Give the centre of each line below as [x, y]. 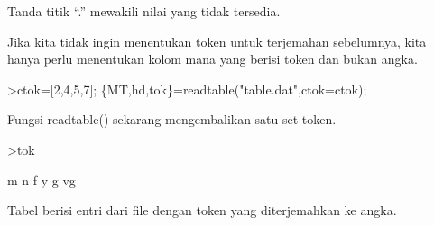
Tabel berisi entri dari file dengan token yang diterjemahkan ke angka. [202, 210]
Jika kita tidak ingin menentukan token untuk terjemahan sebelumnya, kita [217, 41]
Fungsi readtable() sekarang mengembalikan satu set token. [172, 119]
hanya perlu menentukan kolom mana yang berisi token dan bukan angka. [212, 59]
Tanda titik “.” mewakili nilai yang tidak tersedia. [144, 11]
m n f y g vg [42, 180]
